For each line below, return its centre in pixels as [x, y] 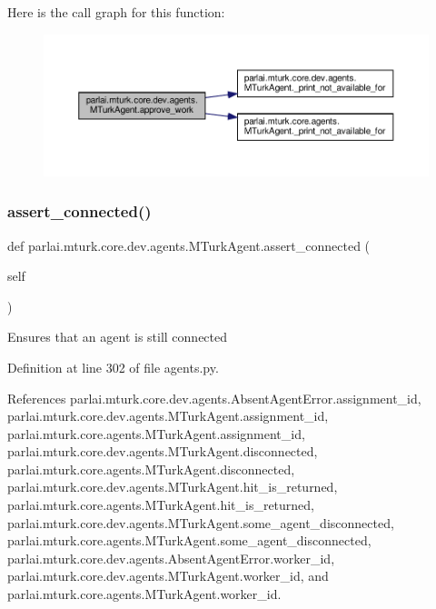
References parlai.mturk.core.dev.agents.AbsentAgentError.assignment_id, [214, 398]
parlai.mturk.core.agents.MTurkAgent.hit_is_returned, [161, 505]
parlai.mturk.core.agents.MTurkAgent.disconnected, [151, 469]
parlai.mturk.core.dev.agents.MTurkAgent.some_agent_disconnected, [201, 522]
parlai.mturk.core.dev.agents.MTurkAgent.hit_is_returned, [173, 487]
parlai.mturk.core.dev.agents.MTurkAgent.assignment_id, [168, 416]
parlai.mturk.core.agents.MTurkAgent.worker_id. [144, 594]
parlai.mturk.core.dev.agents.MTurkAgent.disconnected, [163, 451]
